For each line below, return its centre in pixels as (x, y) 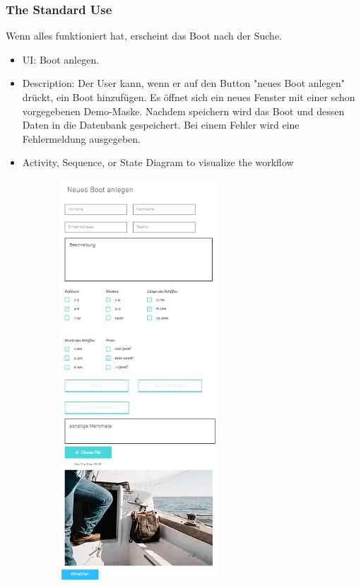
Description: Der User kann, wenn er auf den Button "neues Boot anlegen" (183, 83)
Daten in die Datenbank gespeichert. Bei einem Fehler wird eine (161, 125)
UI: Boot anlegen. (61, 59)
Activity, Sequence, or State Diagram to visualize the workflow (158, 162)
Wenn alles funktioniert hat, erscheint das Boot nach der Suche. (144, 36)
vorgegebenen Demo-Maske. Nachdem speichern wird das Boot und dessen (183, 111)
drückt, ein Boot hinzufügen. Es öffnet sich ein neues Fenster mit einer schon (189, 97)
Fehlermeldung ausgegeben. (81, 138)
